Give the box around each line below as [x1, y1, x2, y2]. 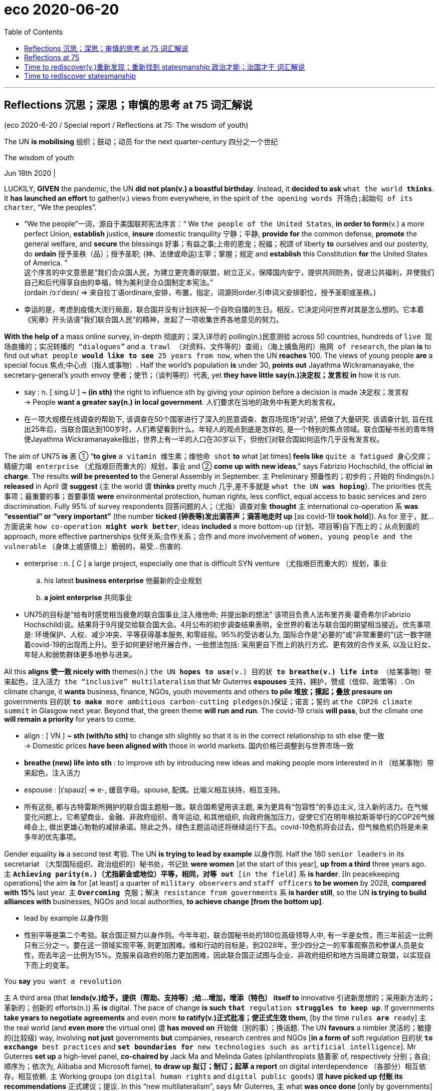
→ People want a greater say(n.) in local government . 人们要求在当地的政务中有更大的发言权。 [24, 397, 340, 406]
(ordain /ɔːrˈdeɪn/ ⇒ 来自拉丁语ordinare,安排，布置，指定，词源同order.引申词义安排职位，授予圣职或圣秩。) [24, 288, 376, 297]
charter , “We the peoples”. [4, 202, 97, 211]
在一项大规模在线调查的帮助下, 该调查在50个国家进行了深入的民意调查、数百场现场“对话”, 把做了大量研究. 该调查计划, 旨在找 [24, 414, 433, 423]
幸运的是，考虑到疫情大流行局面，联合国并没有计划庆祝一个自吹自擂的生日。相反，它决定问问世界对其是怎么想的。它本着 [24, 305, 424, 314]
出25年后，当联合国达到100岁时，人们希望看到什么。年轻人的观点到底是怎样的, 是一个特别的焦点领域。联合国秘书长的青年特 [24, 424, 434, 433]
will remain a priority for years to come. [4, 714, 136, 723]
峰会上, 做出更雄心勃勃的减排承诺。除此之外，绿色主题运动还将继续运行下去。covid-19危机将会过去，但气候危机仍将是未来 [24, 822, 428, 831]
